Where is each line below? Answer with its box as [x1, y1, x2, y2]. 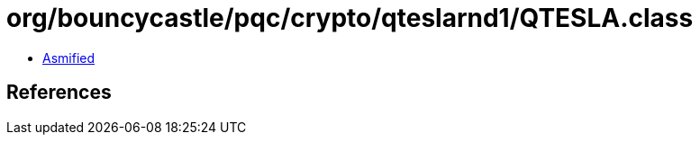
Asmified [42, 49, 95, 66]
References [6, 81, 112, 104]
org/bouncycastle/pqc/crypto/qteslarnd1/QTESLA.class [6, 3, 694, 33]
